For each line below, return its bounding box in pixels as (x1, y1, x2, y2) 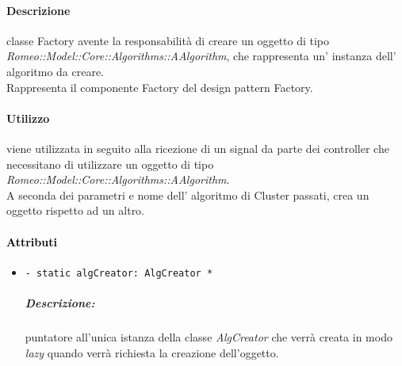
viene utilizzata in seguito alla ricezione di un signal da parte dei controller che (6, 139, 389, 156)
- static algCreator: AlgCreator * (25, 267, 213, 279)
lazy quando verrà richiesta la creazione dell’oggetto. (25, 344, 279, 360)
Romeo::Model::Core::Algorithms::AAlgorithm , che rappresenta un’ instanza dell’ (6, 48, 396, 64)
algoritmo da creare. (6, 63, 105, 79)
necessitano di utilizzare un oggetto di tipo (6, 155, 214, 172)
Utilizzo (6, 109, 50, 126)
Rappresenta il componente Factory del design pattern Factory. (6, 78, 313, 95)
